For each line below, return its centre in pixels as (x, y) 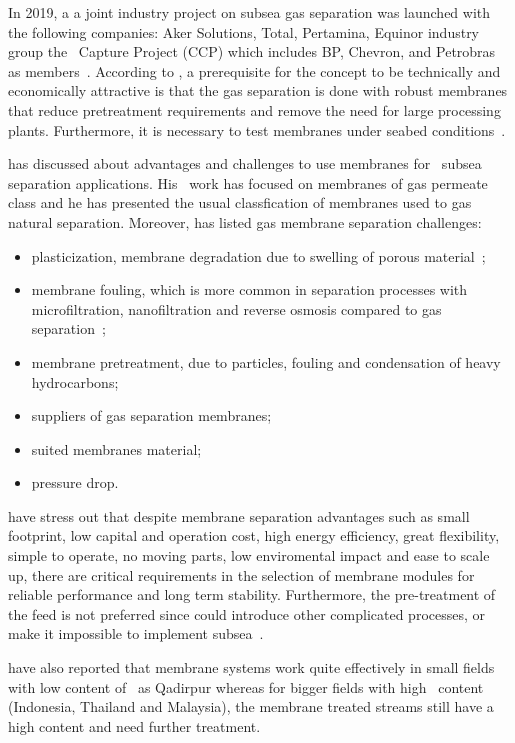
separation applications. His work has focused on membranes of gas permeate (248, 182)
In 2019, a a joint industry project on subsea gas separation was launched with (249, 12)
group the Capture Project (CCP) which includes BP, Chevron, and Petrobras (252, 51)
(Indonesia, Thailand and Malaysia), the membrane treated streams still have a (251, 706)
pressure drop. (75, 482)
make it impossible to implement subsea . (136, 633)
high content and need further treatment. (134, 725)
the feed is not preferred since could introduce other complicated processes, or (247, 613)
